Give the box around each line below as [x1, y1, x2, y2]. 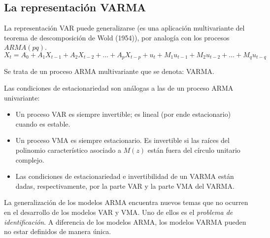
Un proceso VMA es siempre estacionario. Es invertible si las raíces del [15, 135, 230, 145]
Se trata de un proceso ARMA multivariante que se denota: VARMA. [4, 66, 214, 76]
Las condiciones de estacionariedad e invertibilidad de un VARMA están [15, 171, 234, 181]
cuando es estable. [15, 118, 70, 129]
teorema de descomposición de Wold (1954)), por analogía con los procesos [4, 32, 230, 42]
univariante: [4, 92, 40, 102]
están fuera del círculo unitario [147, 145, 240, 155]
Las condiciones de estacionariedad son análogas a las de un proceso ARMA [4, 83, 234, 93]
